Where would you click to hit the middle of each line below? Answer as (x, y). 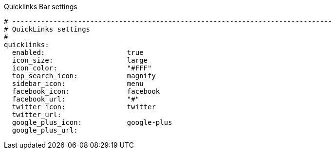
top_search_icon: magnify (84, 76)
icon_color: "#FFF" (82, 68)
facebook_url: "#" (76, 99)
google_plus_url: (45, 130)
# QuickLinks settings (47, 29)
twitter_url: (37, 115)
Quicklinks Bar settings (41, 7)
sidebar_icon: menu (78, 84)
